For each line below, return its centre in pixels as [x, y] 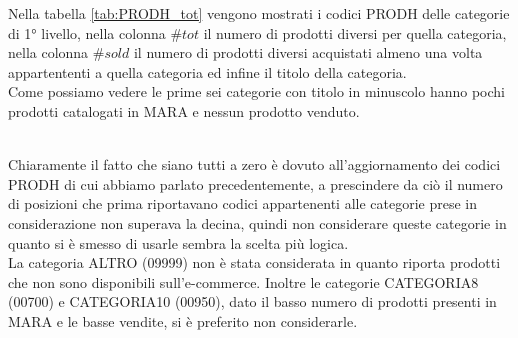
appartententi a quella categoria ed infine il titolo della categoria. [207, 71]
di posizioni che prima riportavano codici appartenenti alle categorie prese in [243, 203]
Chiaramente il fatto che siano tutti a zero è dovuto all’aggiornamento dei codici [254, 164]
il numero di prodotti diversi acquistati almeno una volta [308, 52]
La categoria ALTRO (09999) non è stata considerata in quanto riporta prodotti [254, 262]
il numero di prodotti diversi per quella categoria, [355, 32]
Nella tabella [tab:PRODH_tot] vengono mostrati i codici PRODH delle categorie [259, 13]
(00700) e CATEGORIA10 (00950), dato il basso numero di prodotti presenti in [252, 301]
